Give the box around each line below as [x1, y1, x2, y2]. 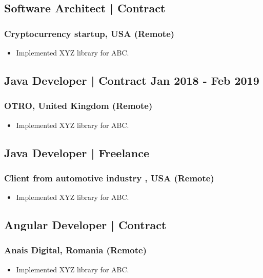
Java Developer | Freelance [4, 144, 150, 160]
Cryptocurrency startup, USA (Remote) [4, 27, 175, 40]
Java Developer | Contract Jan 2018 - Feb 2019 [4, 72, 259, 88]
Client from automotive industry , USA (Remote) [4, 171, 214, 184]
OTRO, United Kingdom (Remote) [4, 99, 153, 112]
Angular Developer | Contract [4, 217, 167, 233]
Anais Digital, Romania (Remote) [4, 244, 147, 256]
